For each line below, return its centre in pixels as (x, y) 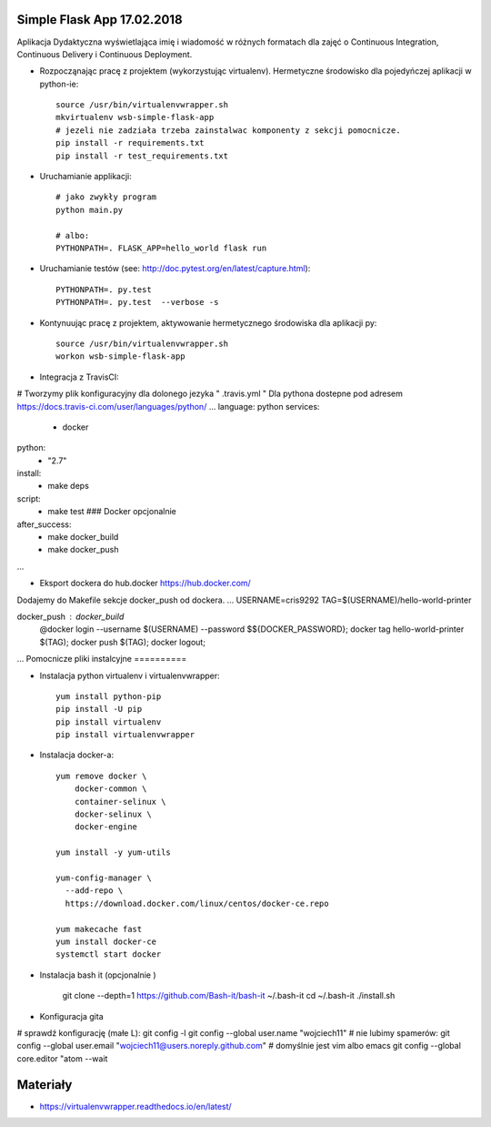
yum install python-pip (109, 696)
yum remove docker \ (101, 776)
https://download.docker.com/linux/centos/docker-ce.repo (197, 903)
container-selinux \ (120, 802)
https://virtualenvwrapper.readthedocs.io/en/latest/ (135, 1106)
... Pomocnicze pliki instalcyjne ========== (102, 659)
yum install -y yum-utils (114, 853)
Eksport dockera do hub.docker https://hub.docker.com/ (145, 584)
